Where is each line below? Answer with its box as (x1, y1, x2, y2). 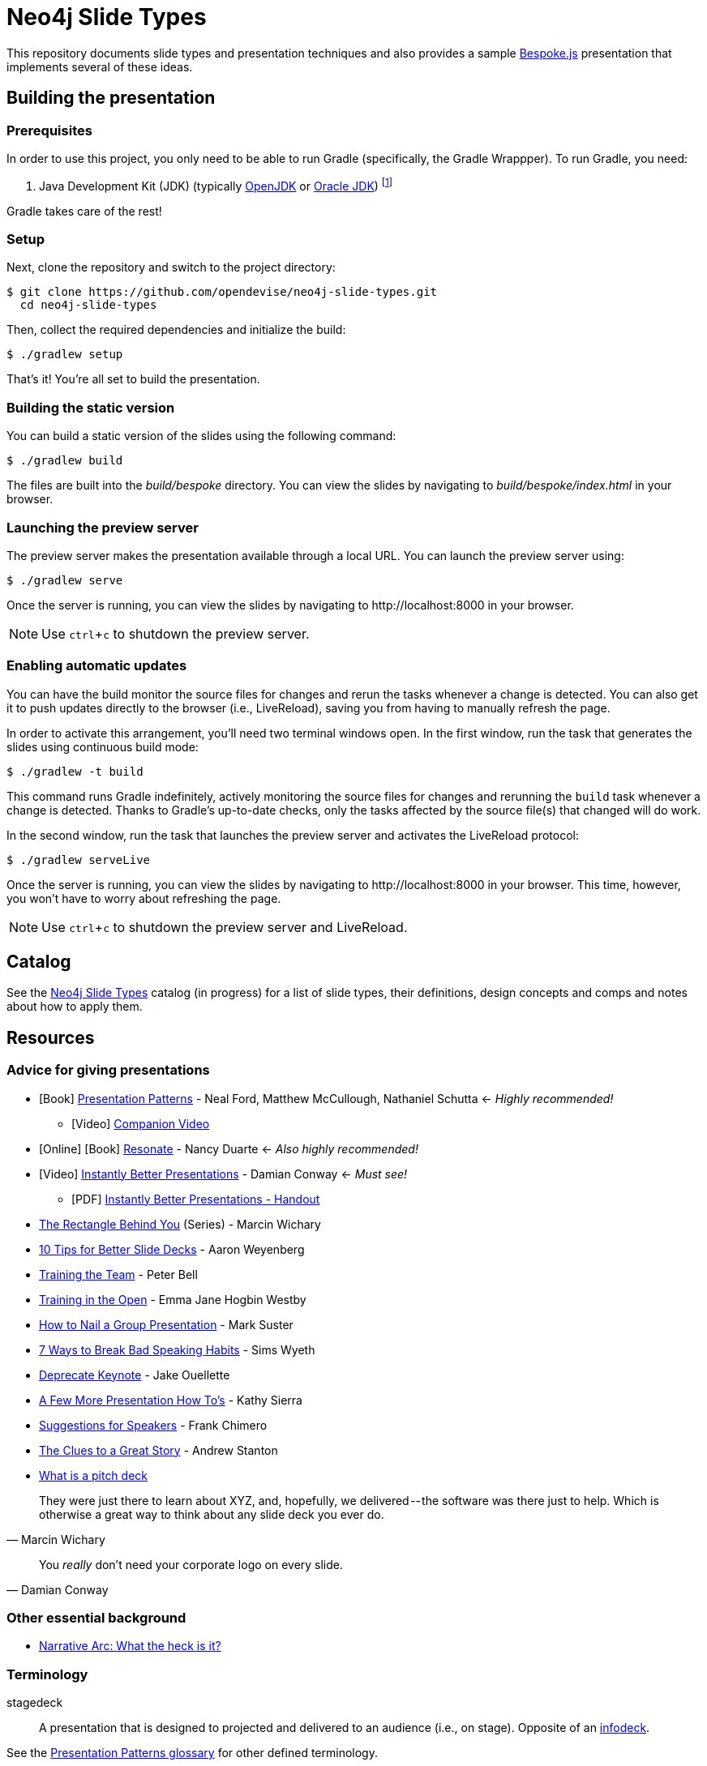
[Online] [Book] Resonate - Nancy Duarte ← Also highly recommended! (39, 1141, 418, 1156)
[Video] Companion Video (71, 1116, 210, 1131)
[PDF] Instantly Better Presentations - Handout (71, 1191, 320, 1206)
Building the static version (6, 399, 175, 416)
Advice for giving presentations (6, 1062, 210, 1079)
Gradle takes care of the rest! (6, 203, 162, 218)
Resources (6, 1027, 95, 1048)
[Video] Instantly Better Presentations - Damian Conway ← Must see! (39, 1166, 408, 1181)
